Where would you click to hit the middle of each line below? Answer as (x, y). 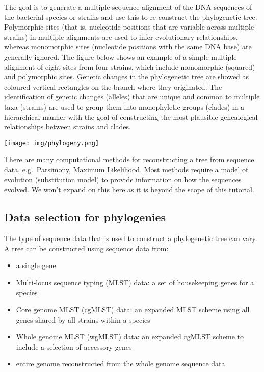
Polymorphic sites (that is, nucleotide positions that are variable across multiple (129, 27)
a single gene (36, 265)
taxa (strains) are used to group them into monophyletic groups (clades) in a (124, 106)
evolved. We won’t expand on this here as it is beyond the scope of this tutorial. (129, 189)
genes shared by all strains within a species (83, 319)
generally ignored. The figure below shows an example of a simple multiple (121, 56)
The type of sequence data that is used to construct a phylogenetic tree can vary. (131, 238)
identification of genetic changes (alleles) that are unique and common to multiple (132, 97)
